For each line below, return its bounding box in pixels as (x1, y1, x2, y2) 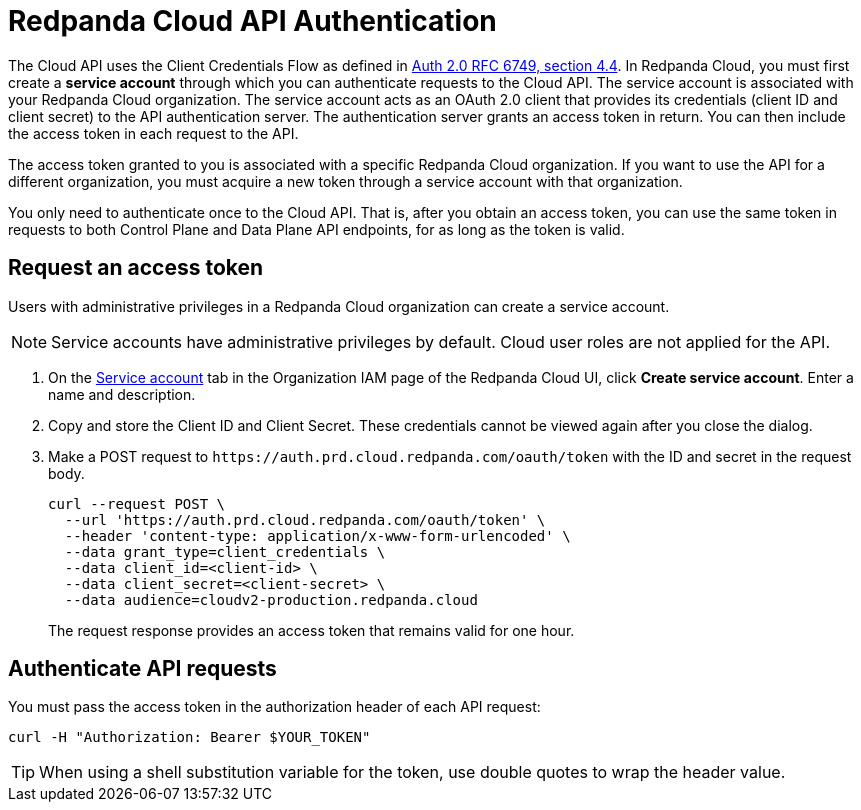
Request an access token (8, 255, 264, 281)
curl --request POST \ (48, 495, 226, 512)
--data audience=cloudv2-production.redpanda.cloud (64, 591, 478, 608)
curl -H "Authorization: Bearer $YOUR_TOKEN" (8, 729, 371, 746)
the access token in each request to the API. (8, 124, 299, 142)
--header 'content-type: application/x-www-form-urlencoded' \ (64, 527, 571, 544)
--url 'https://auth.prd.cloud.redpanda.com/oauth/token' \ (64, 511, 546, 528)
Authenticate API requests (8, 656, 277, 682)
